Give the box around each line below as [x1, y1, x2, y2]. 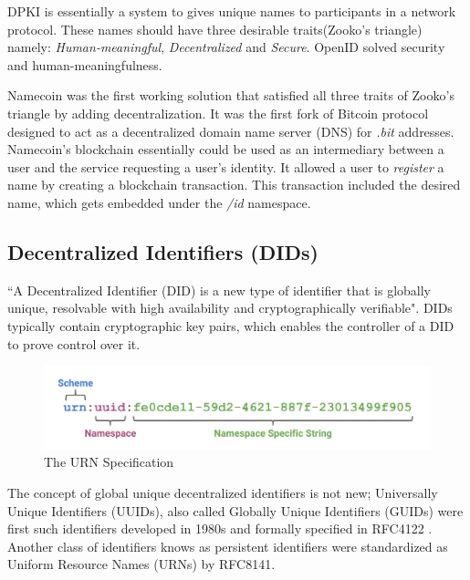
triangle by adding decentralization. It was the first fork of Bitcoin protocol [7, 103, 429, 122]
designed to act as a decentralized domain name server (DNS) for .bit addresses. [7, 121, 454, 140]
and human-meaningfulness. [7, 55, 162, 74]
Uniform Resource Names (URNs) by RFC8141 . [7, 554, 276, 574]
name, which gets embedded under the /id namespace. [7, 192, 311, 212]
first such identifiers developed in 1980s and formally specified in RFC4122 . [7, 519, 433, 538]
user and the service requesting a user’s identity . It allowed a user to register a [7, 157, 444, 176]
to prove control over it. [7, 334, 141, 353]
